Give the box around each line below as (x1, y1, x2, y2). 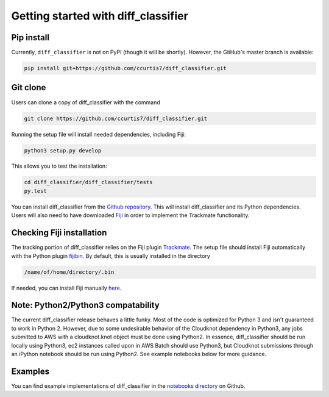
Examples (11, 366, 50, 376)
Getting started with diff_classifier (11, 9, 188, 23)
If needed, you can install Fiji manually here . (11, 284, 122, 291)
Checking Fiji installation (11, 227, 107, 238)
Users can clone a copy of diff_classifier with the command (11, 98, 161, 106)
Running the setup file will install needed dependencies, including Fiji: (11, 131, 186, 138)
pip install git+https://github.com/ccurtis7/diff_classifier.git (24, 65, 227, 72)
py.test (24, 187, 47, 195)
